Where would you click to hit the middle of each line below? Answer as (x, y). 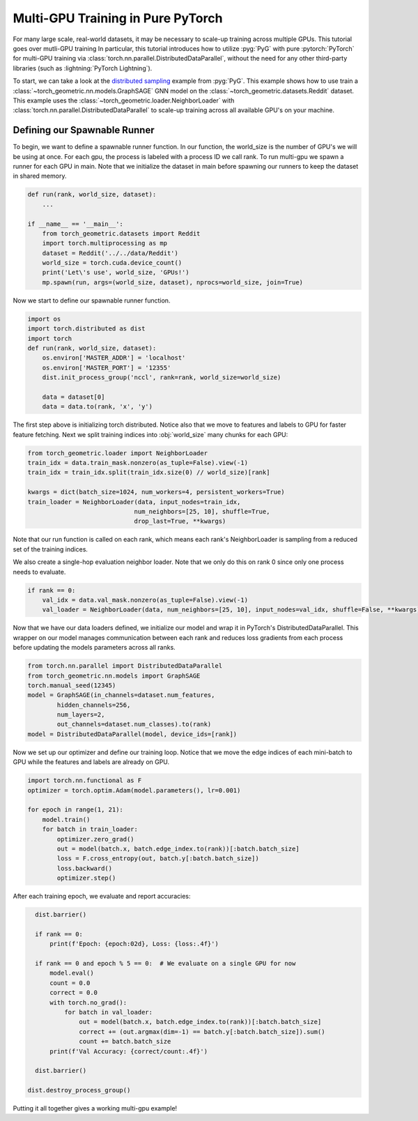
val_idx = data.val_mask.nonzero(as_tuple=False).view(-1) (145, 600)
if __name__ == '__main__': (75, 224)
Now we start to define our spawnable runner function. (92, 300)
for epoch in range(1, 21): (75, 810)
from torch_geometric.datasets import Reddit (121, 233)
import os (44, 319)
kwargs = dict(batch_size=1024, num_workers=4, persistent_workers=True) (156, 492)
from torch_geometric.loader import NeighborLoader (118, 453)
